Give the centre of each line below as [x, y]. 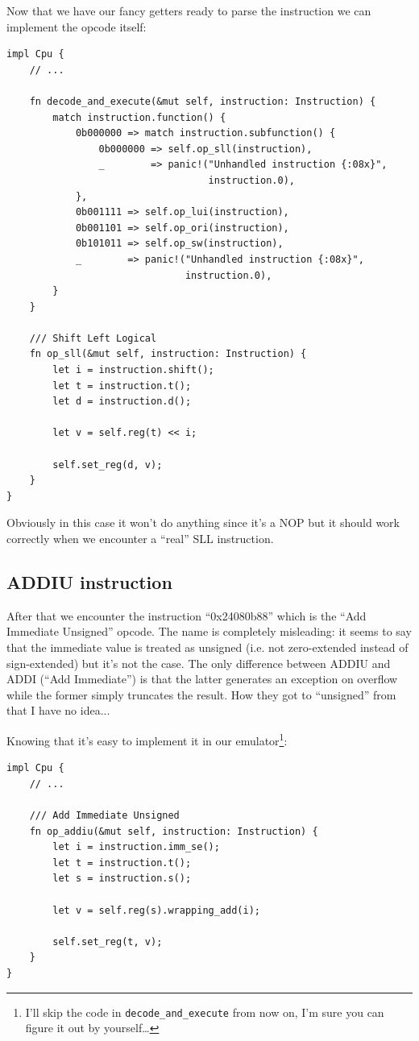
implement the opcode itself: [77, 26]
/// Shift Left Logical [93, 338]
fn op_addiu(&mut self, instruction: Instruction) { [174, 831]
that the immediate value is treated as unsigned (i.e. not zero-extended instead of [207, 647]
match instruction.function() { [139, 117]
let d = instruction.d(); [122, 402]
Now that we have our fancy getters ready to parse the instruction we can [189, 10]
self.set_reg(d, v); [108, 465]
